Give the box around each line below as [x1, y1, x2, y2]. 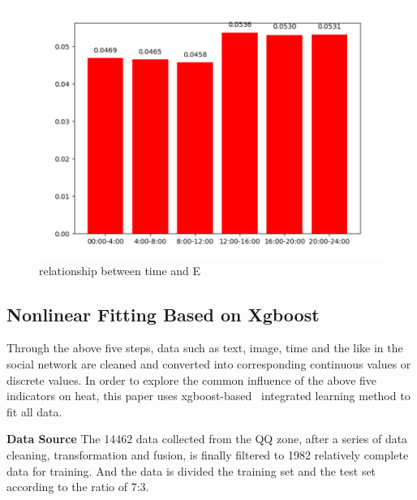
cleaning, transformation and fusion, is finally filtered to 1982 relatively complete [6, 446, 409, 463]
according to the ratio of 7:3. [6, 478, 149, 495]
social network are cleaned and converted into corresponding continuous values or [6, 356, 411, 373]
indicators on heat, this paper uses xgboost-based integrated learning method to [6, 387, 411, 404]
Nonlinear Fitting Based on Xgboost [6, 301, 320, 326]
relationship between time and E [39, 261, 201, 278]
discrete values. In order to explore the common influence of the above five [6, 371, 377, 388]
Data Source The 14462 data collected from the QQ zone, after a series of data [6, 430, 408, 447]
